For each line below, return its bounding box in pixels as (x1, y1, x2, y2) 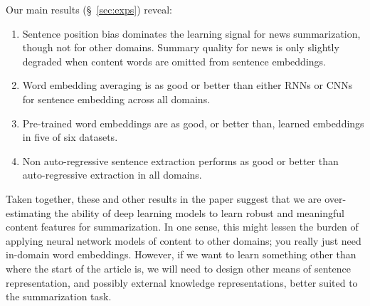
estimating (6, 205, 51, 220)
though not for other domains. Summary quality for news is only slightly (22, 40, 339, 55)
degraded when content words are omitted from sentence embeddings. (22, 53, 326, 68)
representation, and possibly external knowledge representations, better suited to (6, 275, 358, 290)
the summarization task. (6, 289, 112, 304)
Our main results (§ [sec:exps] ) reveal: (6, 2, 172, 16)
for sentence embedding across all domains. (22, 91, 211, 106)
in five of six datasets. (22, 130, 118, 144)
